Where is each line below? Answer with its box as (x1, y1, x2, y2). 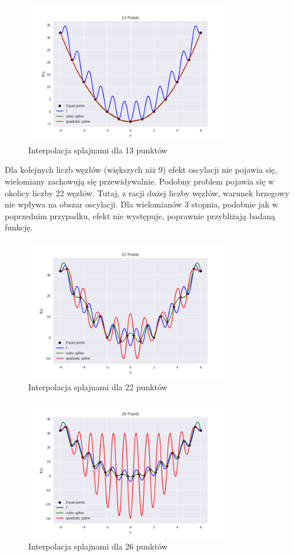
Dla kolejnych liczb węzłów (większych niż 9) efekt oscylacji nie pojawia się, (5, 163, 278, 176)
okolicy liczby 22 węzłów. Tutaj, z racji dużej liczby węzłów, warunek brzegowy (5, 186, 289, 199)
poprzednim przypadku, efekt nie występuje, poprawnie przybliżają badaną (5, 209, 275, 222)
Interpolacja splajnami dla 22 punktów (28, 380, 168, 393)
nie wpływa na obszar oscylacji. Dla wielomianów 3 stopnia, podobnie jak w (5, 198, 278, 210)
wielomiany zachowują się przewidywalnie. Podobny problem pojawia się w (5, 175, 275, 187)
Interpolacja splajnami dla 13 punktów (28, 143, 168, 156)
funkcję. (5, 221, 33, 233)
